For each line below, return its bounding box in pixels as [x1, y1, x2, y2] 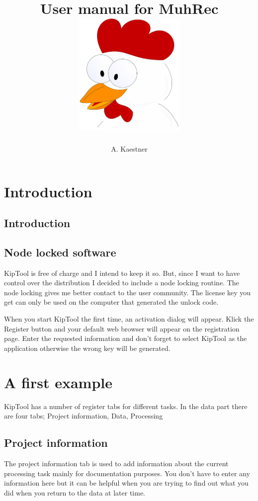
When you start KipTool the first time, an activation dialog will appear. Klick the [4, 314, 254, 324]
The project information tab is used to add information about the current [4, 458, 229, 468]
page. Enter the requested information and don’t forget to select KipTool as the [4, 333, 247, 343]
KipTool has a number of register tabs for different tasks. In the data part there [4, 401, 248, 411]
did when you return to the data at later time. [4, 487, 146, 498]
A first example [4, 372, 112, 392]
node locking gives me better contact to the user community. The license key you [4, 287, 251, 297]
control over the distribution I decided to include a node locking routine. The [4, 277, 239, 288]
